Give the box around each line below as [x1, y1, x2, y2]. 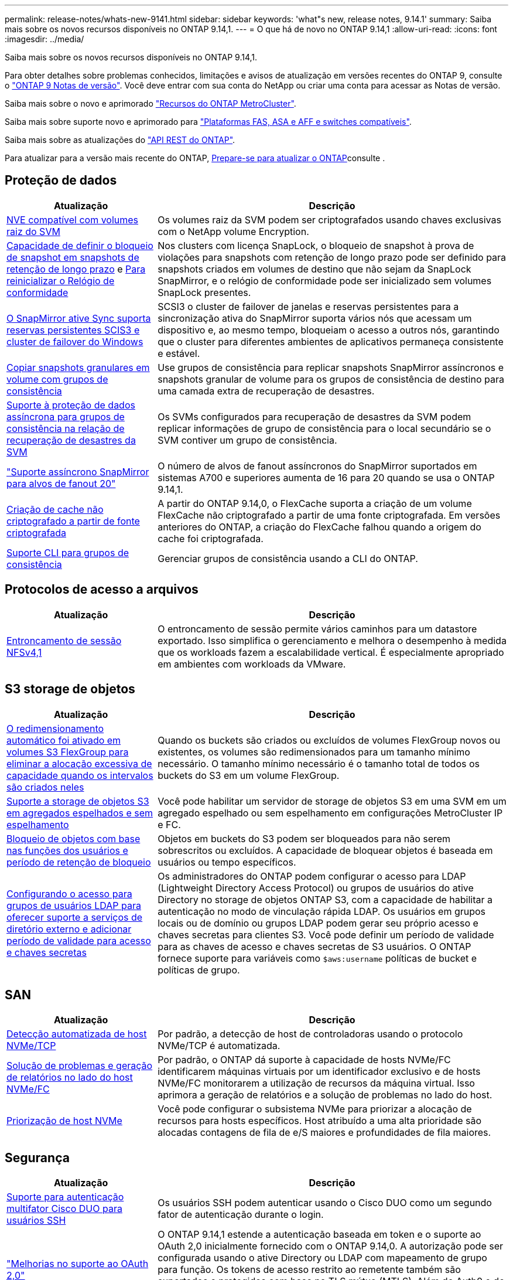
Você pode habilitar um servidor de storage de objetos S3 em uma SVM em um [158, 795, 507, 807]
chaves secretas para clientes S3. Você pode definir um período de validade [158, 928, 494, 941]
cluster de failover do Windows [6, 335, 143, 348]
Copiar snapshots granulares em [6, 361, 150, 373]
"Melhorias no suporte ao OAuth [6, 1258, 149, 1270]
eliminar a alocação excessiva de [6, 757, 152, 770]
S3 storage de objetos [5, 682, 135, 697]
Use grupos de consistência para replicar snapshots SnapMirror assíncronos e [158, 361, 504, 373]
